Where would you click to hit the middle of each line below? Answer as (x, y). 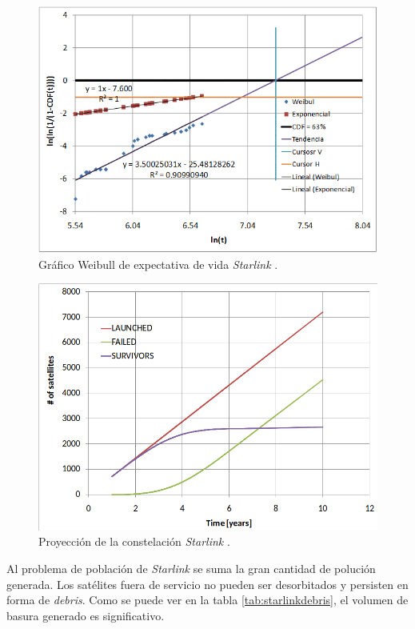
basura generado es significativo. (86, 615)
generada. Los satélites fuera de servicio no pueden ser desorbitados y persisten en (207, 584)
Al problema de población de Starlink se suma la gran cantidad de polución (191, 569)
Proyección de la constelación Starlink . (134, 541)
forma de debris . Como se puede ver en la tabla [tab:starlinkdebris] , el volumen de (207, 600)
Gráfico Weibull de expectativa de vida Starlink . (158, 264)
